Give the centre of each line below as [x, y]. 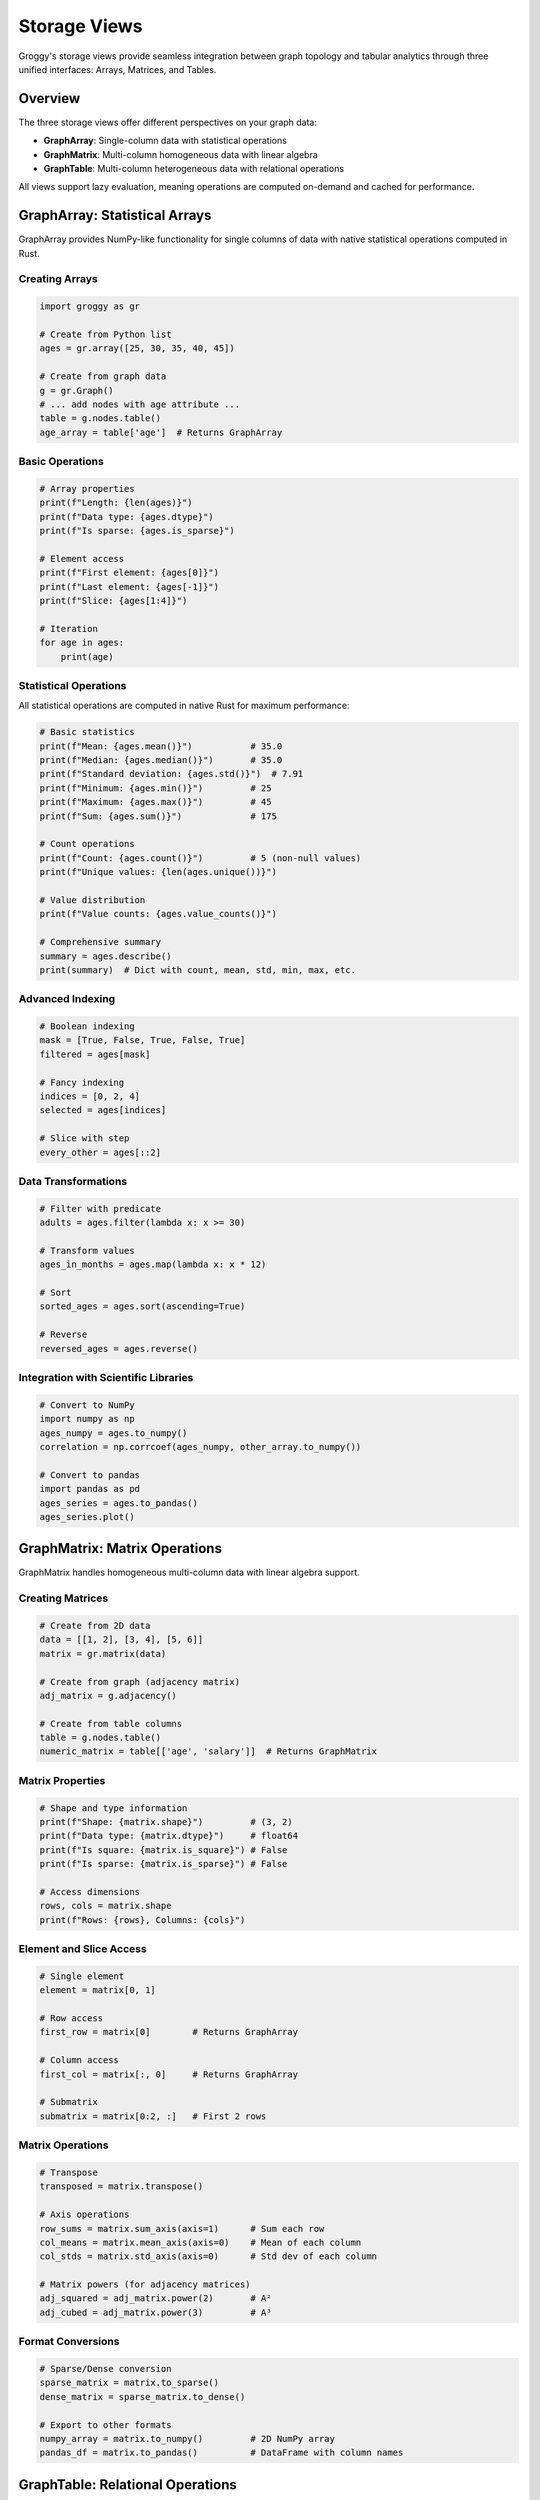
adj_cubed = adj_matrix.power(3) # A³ [155, 2312]
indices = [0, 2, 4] [89, 1096]
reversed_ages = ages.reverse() [119, 1348]
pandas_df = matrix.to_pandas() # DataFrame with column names [221, 2453]
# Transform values [87, 1250]
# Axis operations [84, 2214]
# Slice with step [84, 1138]
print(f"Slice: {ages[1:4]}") [113, 601]
